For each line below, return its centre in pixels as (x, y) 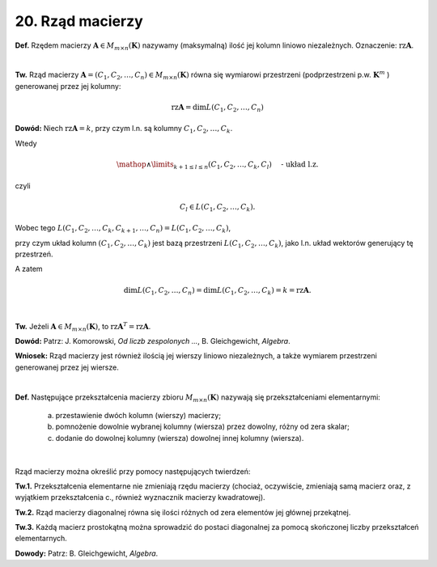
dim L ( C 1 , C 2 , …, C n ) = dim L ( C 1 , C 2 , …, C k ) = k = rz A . (217, 291)
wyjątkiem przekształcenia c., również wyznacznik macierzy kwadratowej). (140, 497)
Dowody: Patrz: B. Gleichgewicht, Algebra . (87, 553)
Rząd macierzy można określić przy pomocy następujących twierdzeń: (133, 471)
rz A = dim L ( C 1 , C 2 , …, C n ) (218, 108)
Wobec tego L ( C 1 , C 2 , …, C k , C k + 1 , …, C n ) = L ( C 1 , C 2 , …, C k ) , (123, 229)
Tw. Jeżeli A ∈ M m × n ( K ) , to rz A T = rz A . (83, 327)
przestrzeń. (34, 254)
